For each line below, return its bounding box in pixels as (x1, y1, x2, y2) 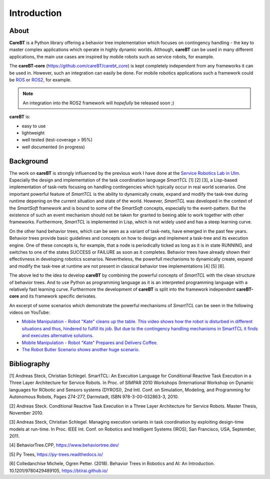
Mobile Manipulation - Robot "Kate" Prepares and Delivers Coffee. (21, 340, 158, 346)
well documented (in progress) (21, 144, 85, 150)
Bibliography (9, 360, 50, 368)
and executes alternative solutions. (21, 333, 94, 339)
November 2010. (9, 410, 43, 416)
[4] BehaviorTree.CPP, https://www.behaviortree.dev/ (9, 442, 119, 448)
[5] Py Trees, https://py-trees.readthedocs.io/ (9, 451, 103, 457)
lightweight (21, 130, 45, 136)
